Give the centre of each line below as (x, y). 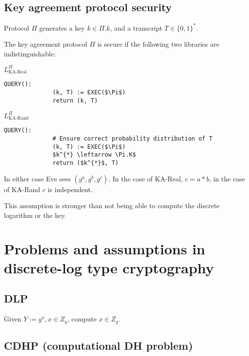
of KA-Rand (22, 189)
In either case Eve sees (37, 178)
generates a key (62, 27)
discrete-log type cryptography (109, 267)
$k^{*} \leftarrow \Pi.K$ (94, 155)
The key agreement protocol (46, 44)
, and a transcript (136, 27)
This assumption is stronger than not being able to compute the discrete (112, 205)
